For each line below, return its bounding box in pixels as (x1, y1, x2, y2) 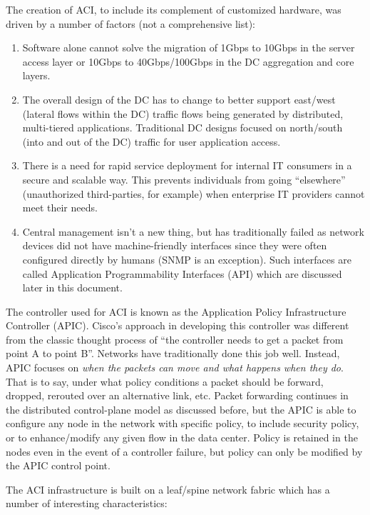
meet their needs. (22, 200, 98, 215)
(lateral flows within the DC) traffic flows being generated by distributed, (22, 106, 344, 121)
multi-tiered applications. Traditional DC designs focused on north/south (22, 120, 343, 135)
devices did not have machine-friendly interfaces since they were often (22, 238, 327, 253)
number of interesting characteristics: (6, 496, 168, 511)
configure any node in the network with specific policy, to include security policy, (6, 416, 359, 431)
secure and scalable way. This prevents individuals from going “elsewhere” (22, 171, 346, 186)
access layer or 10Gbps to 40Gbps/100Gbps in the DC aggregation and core (22, 54, 354, 69)
